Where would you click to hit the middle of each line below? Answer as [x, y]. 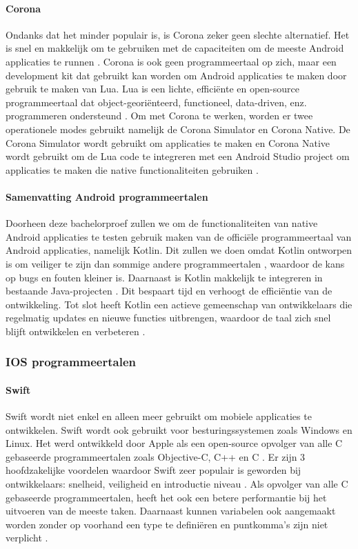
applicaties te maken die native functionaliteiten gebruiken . [132, 169]
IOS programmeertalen [71, 362]
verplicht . [27, 538]
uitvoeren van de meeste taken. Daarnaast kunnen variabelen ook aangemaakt [171, 511]
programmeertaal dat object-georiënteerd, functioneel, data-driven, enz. [156, 102]
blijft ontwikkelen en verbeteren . [76, 331]
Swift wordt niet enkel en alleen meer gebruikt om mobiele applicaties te [159, 416]
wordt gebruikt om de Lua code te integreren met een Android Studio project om [178, 156]
